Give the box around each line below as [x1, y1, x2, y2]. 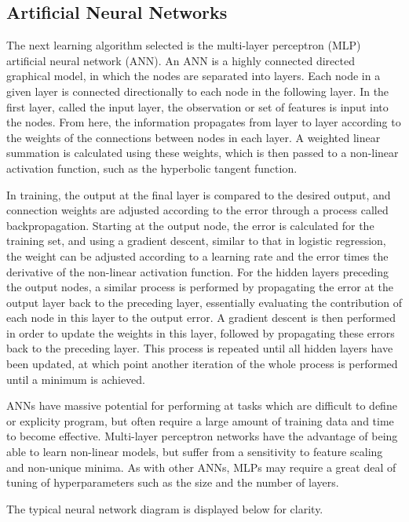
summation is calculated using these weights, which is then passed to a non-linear [6, 144, 399, 161]
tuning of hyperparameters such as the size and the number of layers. [6, 474, 339, 491]
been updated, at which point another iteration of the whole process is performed [6, 356, 398, 372]
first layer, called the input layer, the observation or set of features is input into [6, 98, 389, 115]
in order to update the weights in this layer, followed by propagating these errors [6, 324, 395, 341]
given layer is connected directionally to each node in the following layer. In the [6, 82, 389, 99]
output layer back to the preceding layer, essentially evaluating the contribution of [6, 294, 402, 310]
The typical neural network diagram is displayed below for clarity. [6, 500, 323, 517]
